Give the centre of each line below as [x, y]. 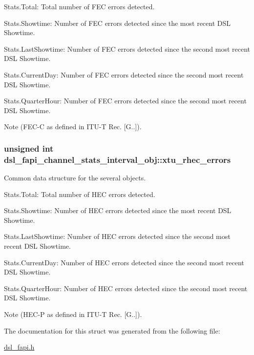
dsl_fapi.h [19, 347]
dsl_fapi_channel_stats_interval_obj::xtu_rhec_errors [117, 159]
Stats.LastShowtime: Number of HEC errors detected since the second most [117, 236]
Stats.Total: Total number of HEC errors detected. [80, 194]
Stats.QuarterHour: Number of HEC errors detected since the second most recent [126, 288]
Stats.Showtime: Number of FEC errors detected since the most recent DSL [117, 23]
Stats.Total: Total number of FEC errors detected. [79, 6]
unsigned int [29, 148]
